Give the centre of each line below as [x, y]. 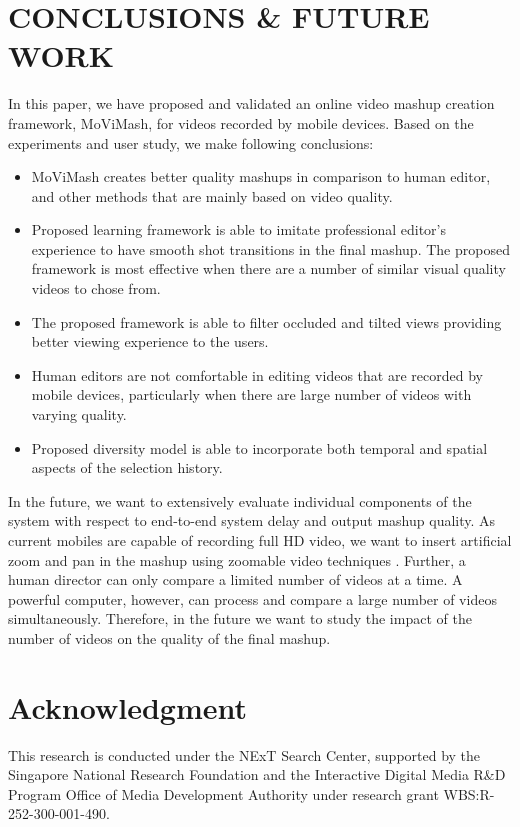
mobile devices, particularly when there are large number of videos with [251, 394]
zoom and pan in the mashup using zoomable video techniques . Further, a [237, 559]
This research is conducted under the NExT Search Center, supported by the [244, 754]
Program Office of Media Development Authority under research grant [223, 793]
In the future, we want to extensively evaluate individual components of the [240, 500]
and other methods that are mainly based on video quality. [212, 195]
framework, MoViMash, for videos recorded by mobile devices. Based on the [241, 122]
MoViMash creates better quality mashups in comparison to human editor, [261, 176]
